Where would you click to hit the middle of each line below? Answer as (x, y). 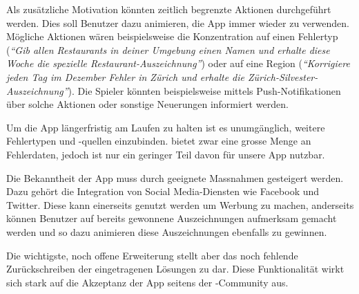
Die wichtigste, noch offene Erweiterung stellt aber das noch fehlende (152, 255)
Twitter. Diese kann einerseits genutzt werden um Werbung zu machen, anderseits (180, 204)
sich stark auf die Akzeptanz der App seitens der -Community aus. (147, 282)
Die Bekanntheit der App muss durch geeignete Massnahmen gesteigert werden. (175, 177)
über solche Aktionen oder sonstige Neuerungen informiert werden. (147, 104)
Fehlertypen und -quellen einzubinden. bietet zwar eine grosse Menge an (159, 141)
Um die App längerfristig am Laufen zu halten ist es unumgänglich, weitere (166, 127)
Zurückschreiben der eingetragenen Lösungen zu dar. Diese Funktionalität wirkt (175, 269)
